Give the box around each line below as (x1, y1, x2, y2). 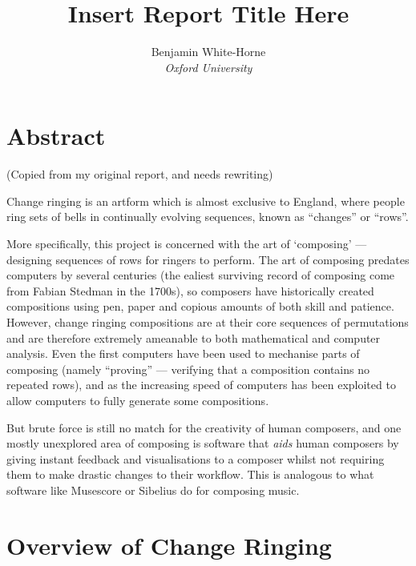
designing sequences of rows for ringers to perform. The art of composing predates (6, 251, 410, 267)
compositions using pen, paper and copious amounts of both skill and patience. (6, 298, 394, 315)
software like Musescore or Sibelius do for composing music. (6, 481, 300, 498)
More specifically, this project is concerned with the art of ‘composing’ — (6, 235, 367, 252)
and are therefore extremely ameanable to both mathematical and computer (6, 329, 381, 346)
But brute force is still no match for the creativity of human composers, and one (6, 419, 402, 436)
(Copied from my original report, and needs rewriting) (6, 166, 273, 183)
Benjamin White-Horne (151, 43, 266, 60)
